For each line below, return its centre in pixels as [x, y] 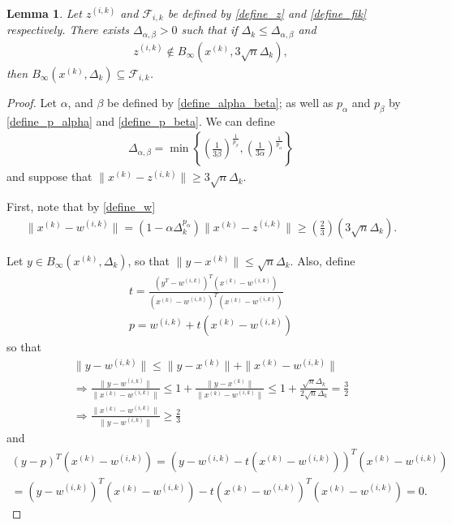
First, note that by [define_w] [81, 207]
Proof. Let [32, 102]
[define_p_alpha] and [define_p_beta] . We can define [141, 120]
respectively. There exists [68, 30]
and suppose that [50, 176]
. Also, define [323, 260]
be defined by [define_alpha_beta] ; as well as [220, 102]
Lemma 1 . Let [44, 13]
